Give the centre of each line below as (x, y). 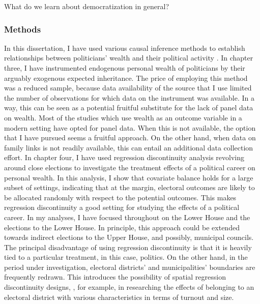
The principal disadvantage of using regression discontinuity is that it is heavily (128, 247)
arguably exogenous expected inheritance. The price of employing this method (126, 78)
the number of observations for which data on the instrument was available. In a (129, 97)
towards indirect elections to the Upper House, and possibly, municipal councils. (129, 237)
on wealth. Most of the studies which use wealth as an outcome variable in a (123, 117)
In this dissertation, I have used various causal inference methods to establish (125, 48)
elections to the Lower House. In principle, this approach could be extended (122, 227)
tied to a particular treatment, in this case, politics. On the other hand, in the (126, 257)
